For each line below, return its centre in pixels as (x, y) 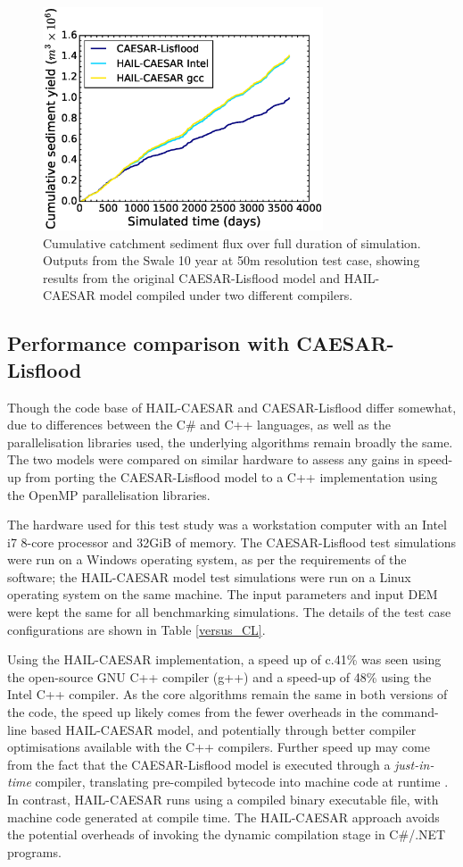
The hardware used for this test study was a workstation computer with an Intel (227, 525)
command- (410, 712)
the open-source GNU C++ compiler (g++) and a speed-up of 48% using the (219, 676)
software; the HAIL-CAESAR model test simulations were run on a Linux (209, 576)
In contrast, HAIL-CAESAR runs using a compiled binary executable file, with (223, 799)
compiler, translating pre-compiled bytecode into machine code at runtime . (242, 782)
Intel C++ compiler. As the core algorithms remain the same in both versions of (227, 694)
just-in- (414, 764)
